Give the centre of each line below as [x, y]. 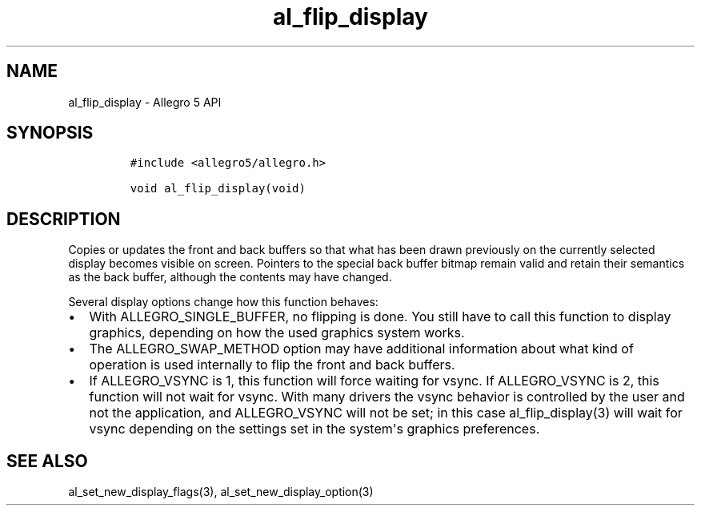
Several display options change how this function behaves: [223, 302]
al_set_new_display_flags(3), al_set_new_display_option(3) [221, 492]
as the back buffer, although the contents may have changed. [230, 277]
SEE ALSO [47, 461]
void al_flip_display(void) [218, 189]
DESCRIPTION [64, 219]
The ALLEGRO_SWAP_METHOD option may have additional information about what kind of [361, 349]
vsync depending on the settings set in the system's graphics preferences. [314, 429]
